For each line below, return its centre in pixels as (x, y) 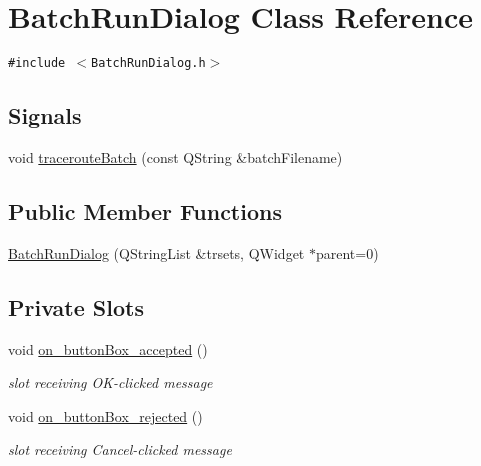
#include (37, 63)
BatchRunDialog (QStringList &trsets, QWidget (156, 252)
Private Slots (76, 306)
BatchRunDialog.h (148, 63)
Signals (45, 115)
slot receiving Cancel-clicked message (120, 449)
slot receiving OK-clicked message (110, 382)
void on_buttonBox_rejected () (105, 415)
